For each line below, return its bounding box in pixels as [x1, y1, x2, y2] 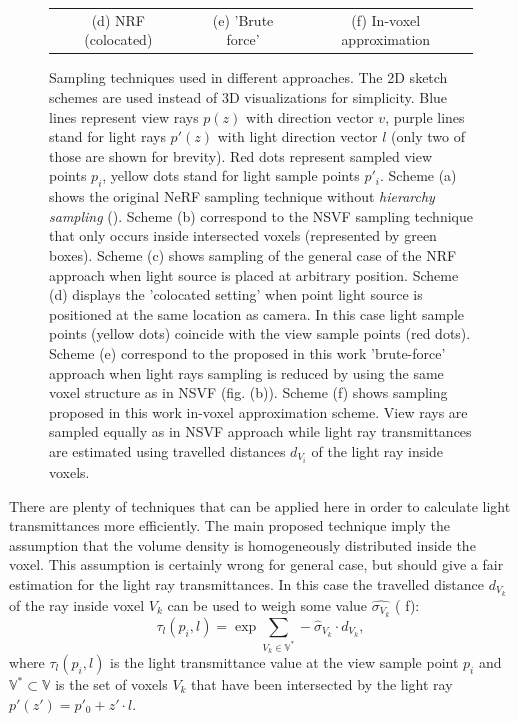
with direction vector [246, 106, 374, 127]
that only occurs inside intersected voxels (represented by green [49, 225, 437, 246]
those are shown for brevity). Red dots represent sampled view [49, 145, 433, 166]
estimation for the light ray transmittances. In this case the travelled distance [9, 573, 485, 594]
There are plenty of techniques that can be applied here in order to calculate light [9, 495, 511, 516]
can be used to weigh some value [167, 594, 368, 615]
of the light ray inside [311, 440, 444, 461]
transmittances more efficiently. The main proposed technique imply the [9, 515, 450, 536]
